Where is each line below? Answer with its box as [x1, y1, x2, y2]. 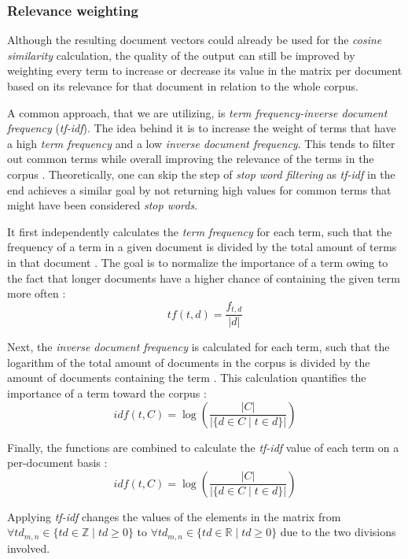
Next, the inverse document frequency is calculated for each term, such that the [7, 339, 390, 355]
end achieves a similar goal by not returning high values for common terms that [7, 181, 391, 198]
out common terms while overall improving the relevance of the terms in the [7, 150, 374, 167]
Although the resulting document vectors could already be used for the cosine [7, 31, 382, 48]
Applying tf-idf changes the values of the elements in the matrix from [7, 508, 341, 524]
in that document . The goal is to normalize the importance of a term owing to [7, 254, 388, 270]
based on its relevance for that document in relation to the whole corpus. [7, 78, 358, 94]
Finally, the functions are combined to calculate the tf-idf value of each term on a [7, 439, 399, 455]
